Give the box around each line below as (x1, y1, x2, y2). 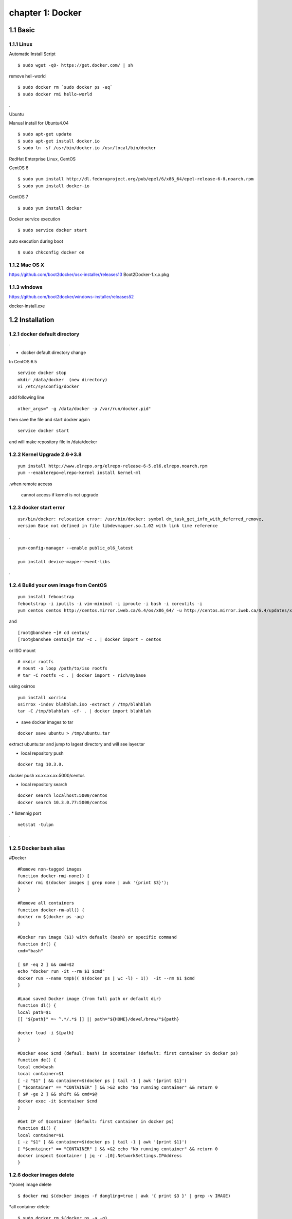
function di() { (18, 1125, 56, 1131)
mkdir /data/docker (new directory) (18, 377, 108, 382)
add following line (9, 394, 45, 400)
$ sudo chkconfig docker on (18, 250, 85, 256)
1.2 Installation (9, 315, 55, 324)
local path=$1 (18, 1009, 51, 1015)
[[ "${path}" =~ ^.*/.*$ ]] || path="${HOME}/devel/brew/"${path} (18, 1017, 180, 1022)
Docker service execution (9, 216, 60, 222)
